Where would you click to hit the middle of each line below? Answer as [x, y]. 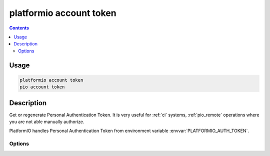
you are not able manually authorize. [47, 122]
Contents [19, 28]
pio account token [42, 87]
